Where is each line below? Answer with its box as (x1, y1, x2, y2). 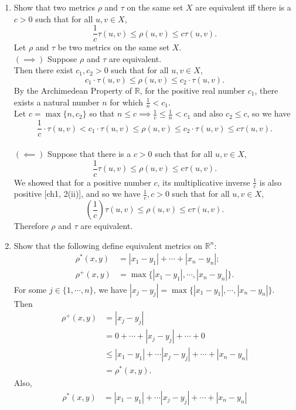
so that (89, 107, 115, 119)
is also (259, 176, 282, 188)
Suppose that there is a (47, 147, 131, 159)
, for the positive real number (140, 84, 246, 97)
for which (110, 95, 144, 108)
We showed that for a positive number (13, 176, 151, 188)
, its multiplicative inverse (157, 176, 250, 188)
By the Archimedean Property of (13, 84, 132, 97)
